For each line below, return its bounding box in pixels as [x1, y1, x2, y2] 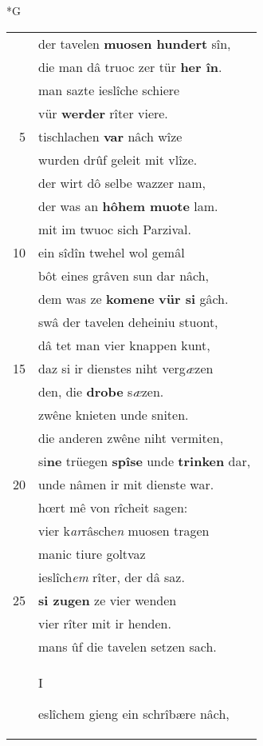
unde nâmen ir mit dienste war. [38, 474, 214, 493]
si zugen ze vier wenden [38, 590, 177, 609]
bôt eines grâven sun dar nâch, [38, 265, 210, 285]
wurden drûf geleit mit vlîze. [38, 150, 198, 169]
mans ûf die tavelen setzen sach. [38, 636, 217, 656]
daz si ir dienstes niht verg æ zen [38, 358, 214, 377]
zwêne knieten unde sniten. [38, 405, 189, 424]
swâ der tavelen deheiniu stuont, [38, 312, 218, 331]
